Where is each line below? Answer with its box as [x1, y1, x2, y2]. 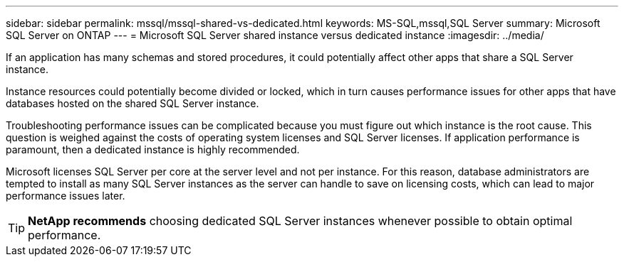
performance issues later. [6, 190, 125, 202]
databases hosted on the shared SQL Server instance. [6, 97, 259, 109]
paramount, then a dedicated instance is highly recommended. [6, 143, 300, 155]
